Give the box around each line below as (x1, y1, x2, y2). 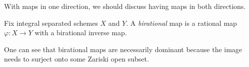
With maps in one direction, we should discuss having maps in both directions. (4, 1, 246, 11)
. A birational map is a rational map (126, 17, 237, 28)
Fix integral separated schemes (4, 17, 98, 28)
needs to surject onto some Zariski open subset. (4, 54, 149, 64)
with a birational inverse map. (34, 27, 127, 38)
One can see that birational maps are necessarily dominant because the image (4, 44, 242, 54)
